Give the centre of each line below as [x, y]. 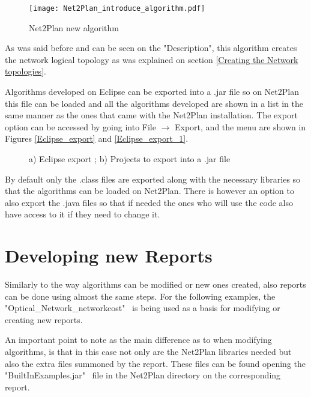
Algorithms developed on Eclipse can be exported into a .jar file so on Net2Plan [152, 92]
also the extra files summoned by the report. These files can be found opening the [155, 363]
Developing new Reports [109, 256]
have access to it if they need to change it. [83, 214]
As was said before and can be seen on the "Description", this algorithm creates [151, 48]
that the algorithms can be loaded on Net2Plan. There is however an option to [149, 191]
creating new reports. [44, 319]
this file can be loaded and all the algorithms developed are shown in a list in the [154, 103]
